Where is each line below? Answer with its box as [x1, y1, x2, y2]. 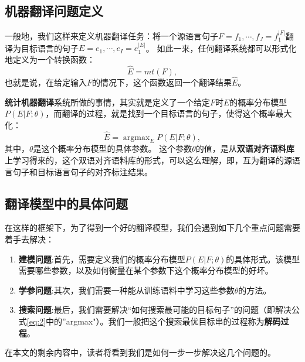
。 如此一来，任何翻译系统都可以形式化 [145, 42, 297, 54]
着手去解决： [5, 233, 54, 245]
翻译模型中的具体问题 [5, 194, 128, 212]
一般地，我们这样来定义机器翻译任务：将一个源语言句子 [5, 30, 218, 42]
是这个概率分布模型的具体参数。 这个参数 [33, 142, 192, 155]
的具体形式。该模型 [226, 252, 300, 265]
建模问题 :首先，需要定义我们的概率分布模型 [18, 252, 185, 265]
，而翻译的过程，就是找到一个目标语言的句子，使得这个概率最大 [45, 107, 292, 119]
